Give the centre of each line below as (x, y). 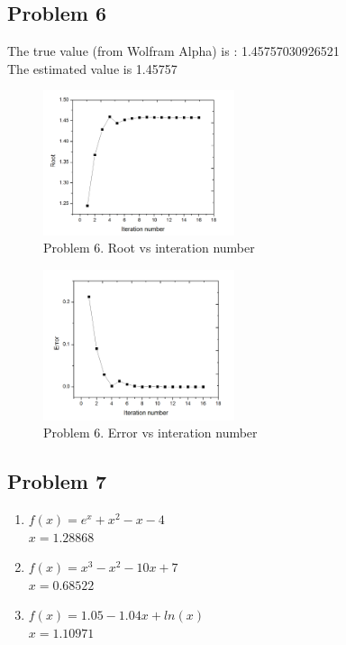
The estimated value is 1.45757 (92, 68)
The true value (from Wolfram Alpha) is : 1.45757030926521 (173, 51)
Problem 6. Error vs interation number (150, 433)
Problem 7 (57, 481)
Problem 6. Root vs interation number (149, 248)
